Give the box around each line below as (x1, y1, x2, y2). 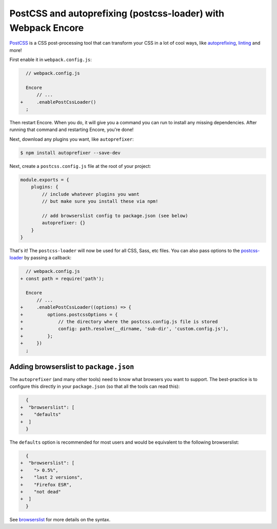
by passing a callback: (24, 255, 72, 261)
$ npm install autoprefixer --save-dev (20, 149, 121, 156)
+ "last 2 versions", (20, 475, 83, 480)
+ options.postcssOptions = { (20, 311, 118, 317)
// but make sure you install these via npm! (42, 198, 159, 204)
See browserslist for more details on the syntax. (9, 516, 111, 522)
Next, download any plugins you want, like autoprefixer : (9, 136, 134, 142)
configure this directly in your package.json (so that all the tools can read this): (9, 383, 180, 390)
